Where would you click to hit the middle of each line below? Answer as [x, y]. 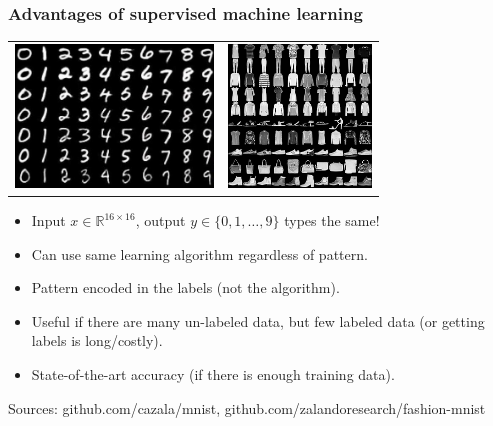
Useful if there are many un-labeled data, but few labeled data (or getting [258, 320]
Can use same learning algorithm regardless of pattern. [199, 253]
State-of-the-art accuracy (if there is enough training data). [213, 374]
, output [160, 220]
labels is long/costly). [97, 340]
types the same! [332, 220]
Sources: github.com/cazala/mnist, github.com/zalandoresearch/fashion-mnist [247, 407]
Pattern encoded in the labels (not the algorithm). [185, 287]
